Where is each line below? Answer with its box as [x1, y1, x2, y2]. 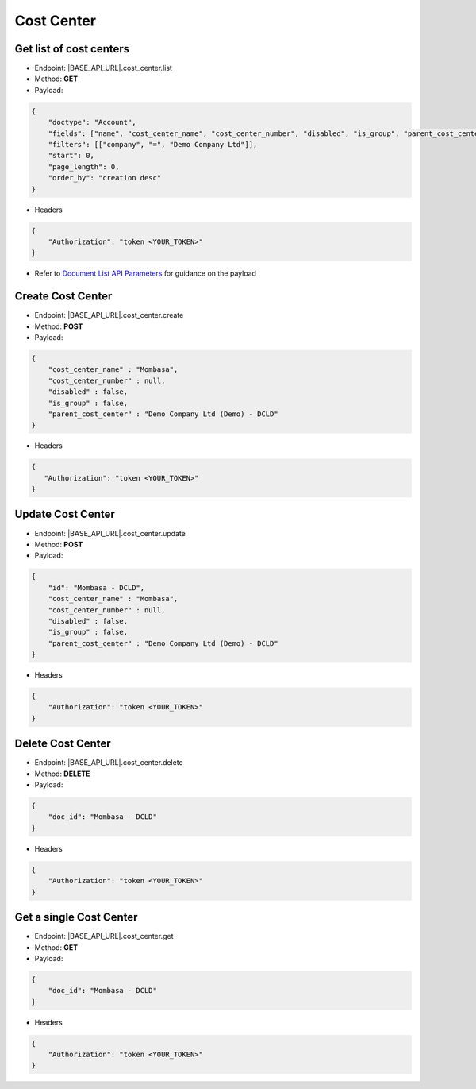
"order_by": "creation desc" [48, 173, 162, 183]
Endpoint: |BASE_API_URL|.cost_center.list [34, 64, 172, 73]
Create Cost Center [14, 290, 113, 303]
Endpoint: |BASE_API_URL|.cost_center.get [34, 932, 174, 941]
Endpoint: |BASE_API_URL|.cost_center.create [34, 311, 184, 320]
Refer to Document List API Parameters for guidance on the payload [34, 268, 257, 278]
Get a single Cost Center [14, 910, 138, 925]
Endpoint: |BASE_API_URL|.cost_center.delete [34, 758, 184, 767]
